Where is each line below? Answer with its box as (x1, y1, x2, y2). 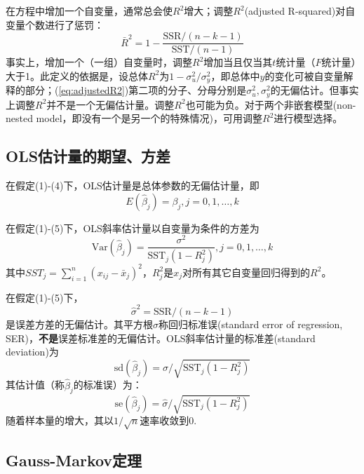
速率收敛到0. (140, 413, 197, 428)
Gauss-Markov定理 (6, 449, 142, 471)
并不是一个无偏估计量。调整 (46, 97, 175, 111)
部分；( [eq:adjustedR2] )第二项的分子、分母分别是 (25, 83, 247, 97)
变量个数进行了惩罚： (6, 17, 104, 32)
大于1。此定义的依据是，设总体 (6, 68, 148, 83)
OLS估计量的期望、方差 (6, 145, 171, 167)
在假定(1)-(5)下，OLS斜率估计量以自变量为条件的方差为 (6, 220, 259, 235)
